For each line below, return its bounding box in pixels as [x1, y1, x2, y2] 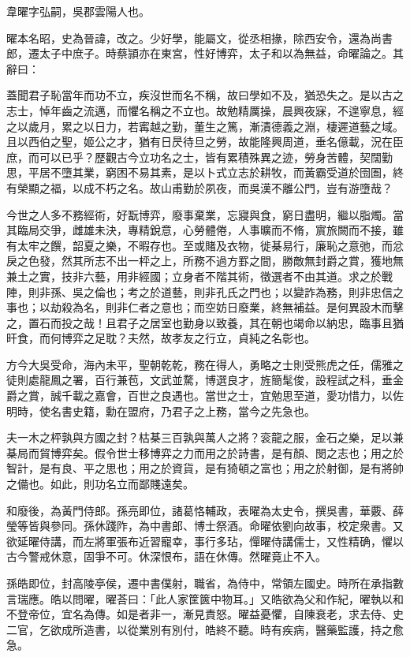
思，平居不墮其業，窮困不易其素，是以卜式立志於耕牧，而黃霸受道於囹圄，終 [6, 164, 404, 181]
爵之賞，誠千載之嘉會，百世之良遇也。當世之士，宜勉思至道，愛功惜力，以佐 [6, 387, 404, 404]
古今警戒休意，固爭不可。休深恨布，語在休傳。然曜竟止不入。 [6, 548, 326, 565]
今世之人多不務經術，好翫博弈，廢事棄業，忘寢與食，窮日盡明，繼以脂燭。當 [6, 206, 404, 222]
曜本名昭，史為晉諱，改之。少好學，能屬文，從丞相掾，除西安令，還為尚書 [6, 29, 393, 46]
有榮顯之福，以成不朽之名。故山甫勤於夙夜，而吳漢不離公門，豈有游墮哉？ [6, 179, 393, 196]
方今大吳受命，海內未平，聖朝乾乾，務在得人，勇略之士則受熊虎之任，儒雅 [6, 356, 393, 372]
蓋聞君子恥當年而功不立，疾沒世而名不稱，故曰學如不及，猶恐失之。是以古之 [6, 87, 404, 103]
